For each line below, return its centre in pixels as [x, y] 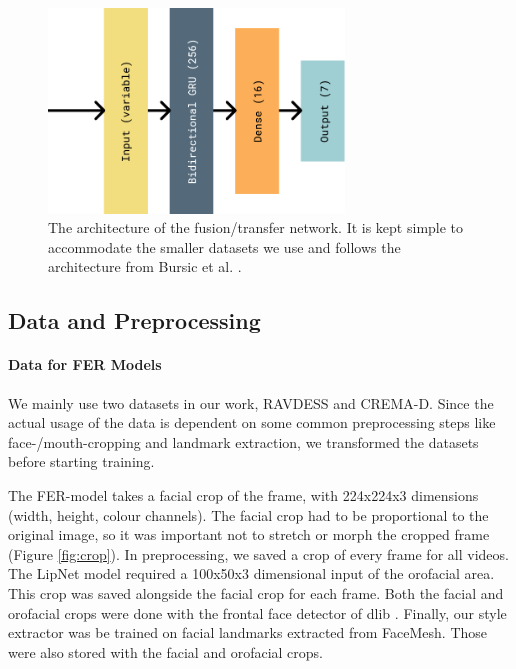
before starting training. [81, 461]
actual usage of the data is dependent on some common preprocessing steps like [252, 422]
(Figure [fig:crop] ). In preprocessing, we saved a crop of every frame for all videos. [258, 553]
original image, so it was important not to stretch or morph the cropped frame [249, 534]
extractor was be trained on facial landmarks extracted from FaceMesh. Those [248, 632]
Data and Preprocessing [134, 320]
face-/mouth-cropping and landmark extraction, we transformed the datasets [243, 441]
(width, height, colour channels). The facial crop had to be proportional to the [248, 514]
